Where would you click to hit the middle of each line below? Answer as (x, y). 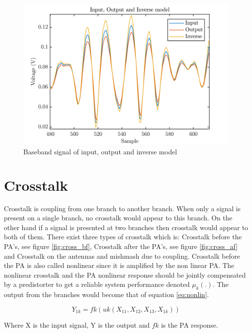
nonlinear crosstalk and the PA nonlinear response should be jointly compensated (125, 275)
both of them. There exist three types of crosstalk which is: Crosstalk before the (123, 237)
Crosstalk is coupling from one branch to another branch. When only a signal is (122, 208)
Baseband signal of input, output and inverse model (100, 151)
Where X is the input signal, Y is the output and (77, 325)
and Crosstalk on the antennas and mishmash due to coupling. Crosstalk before (122, 256)
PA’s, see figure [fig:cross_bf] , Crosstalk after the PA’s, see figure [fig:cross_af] (121, 246)
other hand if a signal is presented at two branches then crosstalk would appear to (126, 227)
